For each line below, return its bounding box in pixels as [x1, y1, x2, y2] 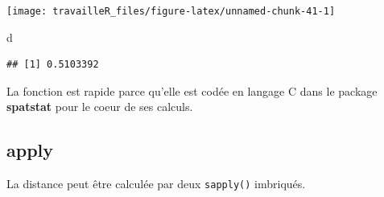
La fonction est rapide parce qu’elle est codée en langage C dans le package [6, 82, 378, 99]
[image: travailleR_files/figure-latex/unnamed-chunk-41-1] [6, 6, 336, 17]
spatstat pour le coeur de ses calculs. [6, 98, 193, 115]
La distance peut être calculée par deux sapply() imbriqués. [6, 175, 306, 192]
